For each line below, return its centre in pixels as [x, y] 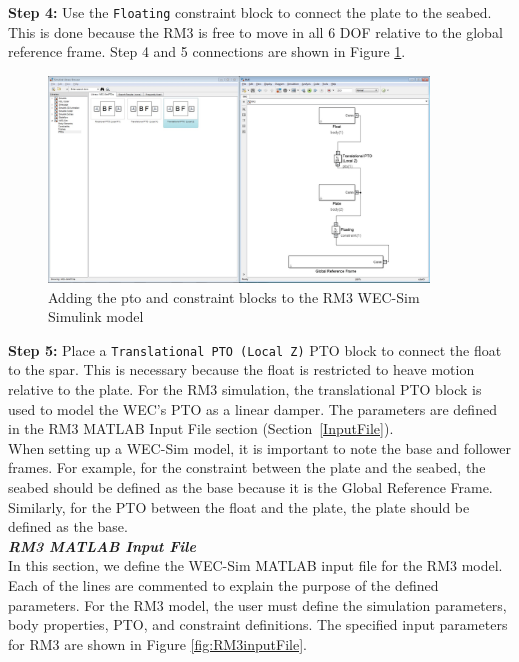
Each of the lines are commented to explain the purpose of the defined [223, 585]
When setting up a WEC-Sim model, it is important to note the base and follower [259, 447]
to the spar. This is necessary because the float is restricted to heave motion [241, 369]
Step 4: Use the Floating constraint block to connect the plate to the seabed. [250, 12]
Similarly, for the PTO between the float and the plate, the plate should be [239, 506]
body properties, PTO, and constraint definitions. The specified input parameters [258, 624]
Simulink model [96, 316]
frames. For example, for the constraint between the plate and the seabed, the [247, 467]
